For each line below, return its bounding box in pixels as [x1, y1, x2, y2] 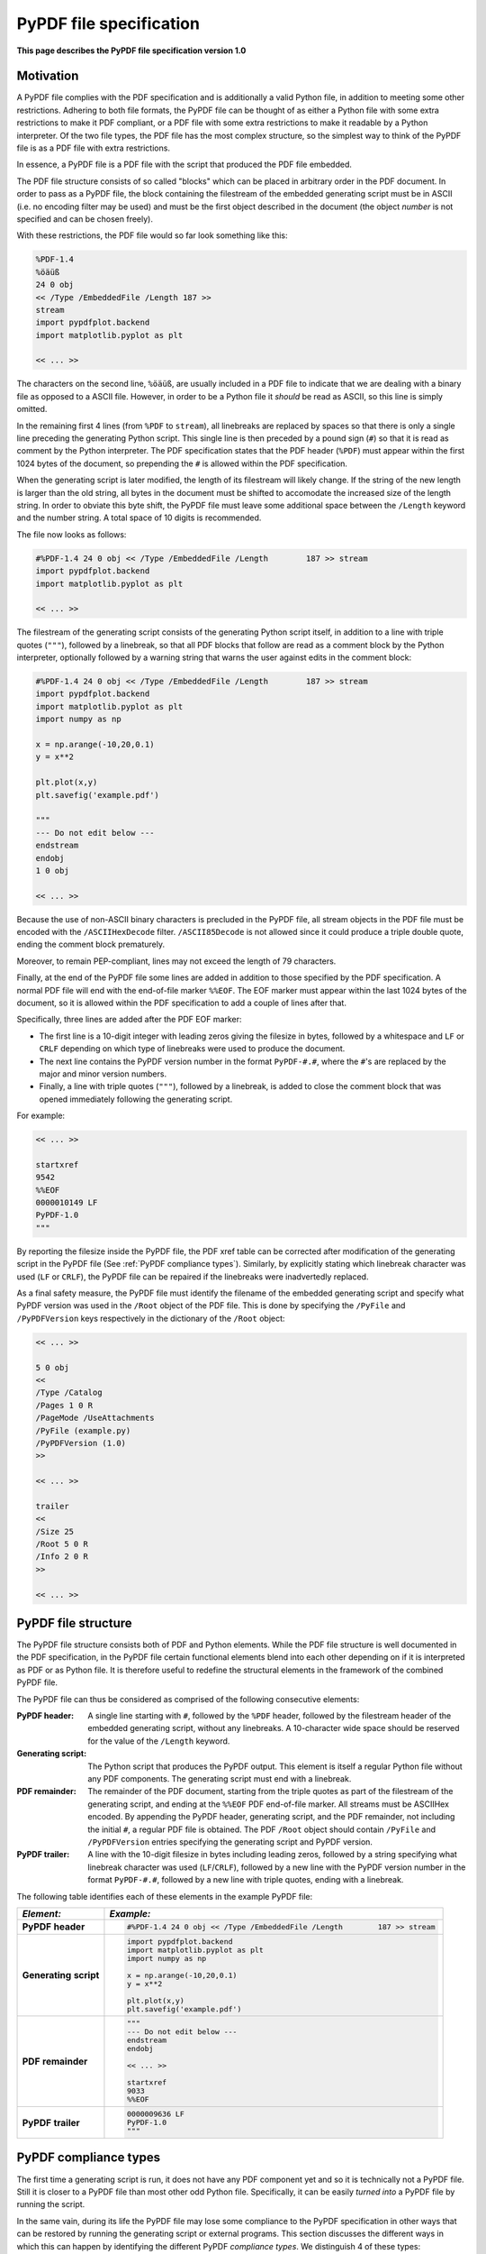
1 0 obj [35, 866, 69, 875]
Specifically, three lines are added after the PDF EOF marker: [16, 1014, 242, 1025]
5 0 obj [35, 1362, 69, 1372]
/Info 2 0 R [35, 1552, 89, 1562]
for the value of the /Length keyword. [87, 1736, 230, 1746]
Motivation [16, 69, 79, 84]
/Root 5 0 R [35, 1539, 89, 1550]
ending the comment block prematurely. [16, 939, 166, 950]
